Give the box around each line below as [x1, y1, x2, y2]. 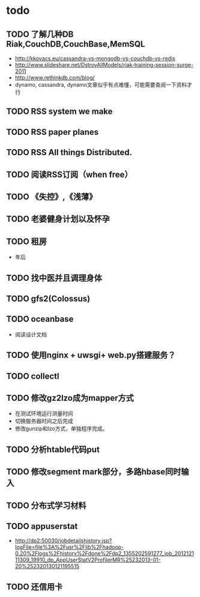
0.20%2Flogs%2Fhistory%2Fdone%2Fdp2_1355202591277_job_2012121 [14, 550, 194, 557]
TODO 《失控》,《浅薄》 [6, 191, 97, 202]
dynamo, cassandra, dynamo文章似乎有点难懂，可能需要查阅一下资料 [14, 81, 187, 88]
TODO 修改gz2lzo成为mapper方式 [6, 392, 134, 403]
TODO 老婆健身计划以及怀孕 [6, 214, 110, 224]
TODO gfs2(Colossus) [6, 293, 91, 304]
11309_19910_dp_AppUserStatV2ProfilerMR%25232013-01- [14, 556, 161, 563]
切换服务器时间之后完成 [14, 418, 73, 425]
